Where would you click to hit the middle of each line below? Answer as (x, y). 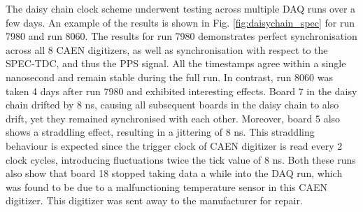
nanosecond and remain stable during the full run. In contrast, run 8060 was (169, 77)
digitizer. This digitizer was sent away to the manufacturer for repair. (154, 200)
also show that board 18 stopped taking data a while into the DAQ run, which (174, 173)
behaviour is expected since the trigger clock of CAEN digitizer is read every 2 (174, 145)
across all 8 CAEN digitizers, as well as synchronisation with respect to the (167, 49)
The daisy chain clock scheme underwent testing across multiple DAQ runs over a (181, 8)
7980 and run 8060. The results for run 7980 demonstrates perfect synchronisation (181, 36)
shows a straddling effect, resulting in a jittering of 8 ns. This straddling (160, 132)
